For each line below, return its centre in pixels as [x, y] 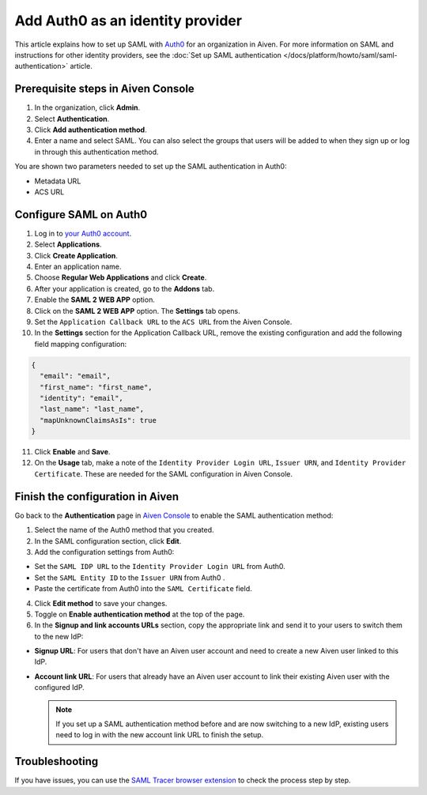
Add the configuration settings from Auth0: [104, 552]
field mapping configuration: [80, 344]
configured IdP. [59, 688]
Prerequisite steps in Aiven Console [105, 89]
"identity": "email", [82, 398]
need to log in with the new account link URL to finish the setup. [160, 735]
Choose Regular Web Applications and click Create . [121, 277]
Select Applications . [68, 244]
